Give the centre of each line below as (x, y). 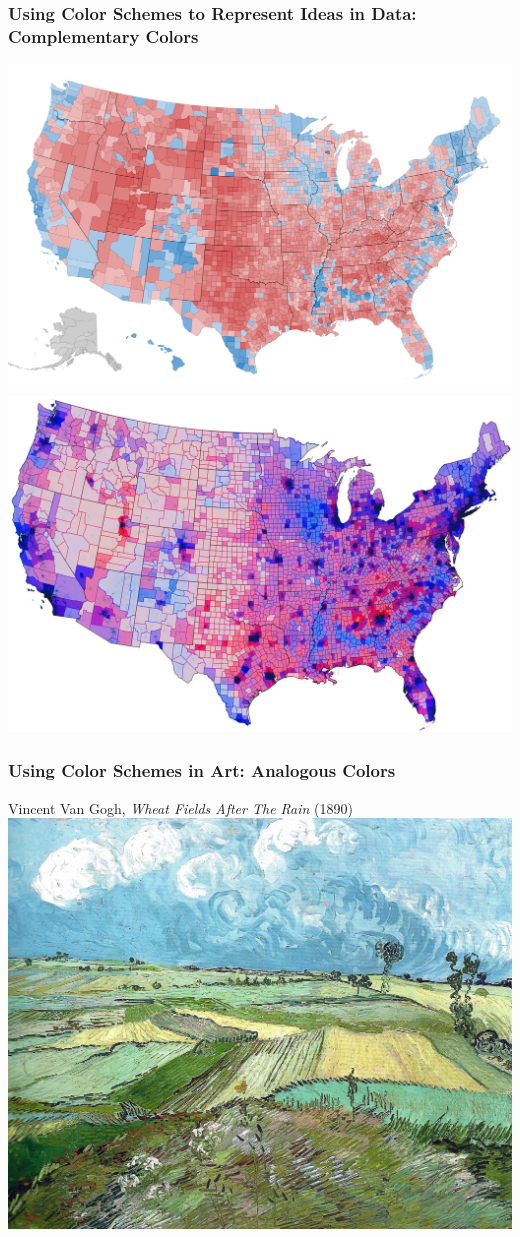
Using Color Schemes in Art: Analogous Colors (202, 770)
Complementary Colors (103, 35)
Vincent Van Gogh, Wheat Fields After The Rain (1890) (180, 807)
